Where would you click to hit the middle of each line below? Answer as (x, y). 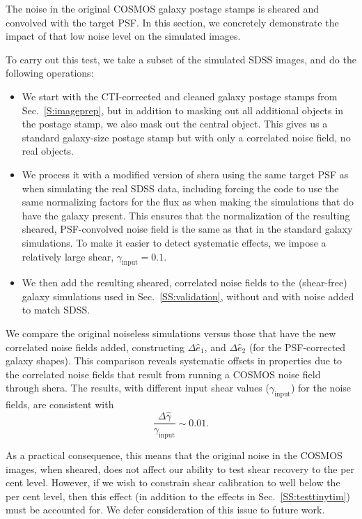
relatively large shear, (68, 256)
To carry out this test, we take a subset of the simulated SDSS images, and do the (181, 59)
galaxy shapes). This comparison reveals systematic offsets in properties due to (174, 361)
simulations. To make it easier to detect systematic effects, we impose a (174, 242)
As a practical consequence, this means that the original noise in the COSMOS (174, 455)
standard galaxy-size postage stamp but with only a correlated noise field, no (186, 137)
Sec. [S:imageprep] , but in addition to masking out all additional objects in (182, 110)
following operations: (50, 73)
